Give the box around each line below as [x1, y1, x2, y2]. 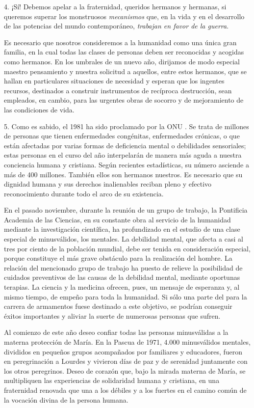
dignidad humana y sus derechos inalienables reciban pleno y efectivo [4, 179, 212, 189]
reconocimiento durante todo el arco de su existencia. [4, 188, 164, 198]
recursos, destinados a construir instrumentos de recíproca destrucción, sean [4, 85, 232, 95]
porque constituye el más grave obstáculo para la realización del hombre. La [4, 253, 232, 263]
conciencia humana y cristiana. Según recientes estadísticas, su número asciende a [4, 159, 249, 169]
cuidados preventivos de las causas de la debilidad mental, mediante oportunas [4, 272, 240, 282]
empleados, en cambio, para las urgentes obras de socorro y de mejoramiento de [4, 95, 244, 105]
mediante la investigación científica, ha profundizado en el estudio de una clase [4, 224, 240, 234]
